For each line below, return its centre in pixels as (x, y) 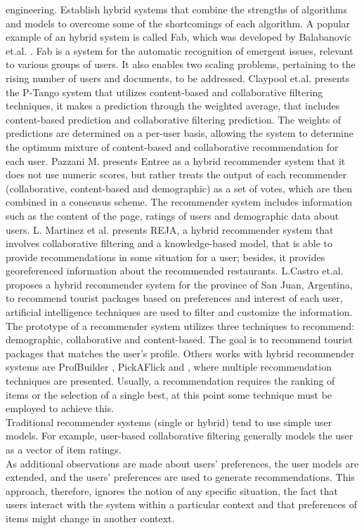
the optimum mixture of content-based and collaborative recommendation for (172, 146)
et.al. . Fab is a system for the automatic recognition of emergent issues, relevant (180, 50)
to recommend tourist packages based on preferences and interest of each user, (174, 298)
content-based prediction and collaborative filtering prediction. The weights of (174, 119)
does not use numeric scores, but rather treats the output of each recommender (176, 174)
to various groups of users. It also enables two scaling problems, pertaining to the (181, 64)
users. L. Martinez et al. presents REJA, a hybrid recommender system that (170, 229)
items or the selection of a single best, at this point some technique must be (169, 394)
